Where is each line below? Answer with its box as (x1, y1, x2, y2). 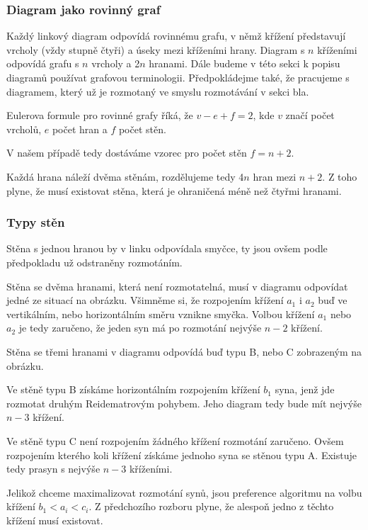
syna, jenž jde (275, 382, 335, 397)
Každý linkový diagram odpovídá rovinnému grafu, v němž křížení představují (6, 28, 346, 43)
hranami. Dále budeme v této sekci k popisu (149, 56, 340, 71)
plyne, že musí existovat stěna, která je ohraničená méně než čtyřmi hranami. (6, 183, 342, 198)
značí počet (285, 108, 335, 123)
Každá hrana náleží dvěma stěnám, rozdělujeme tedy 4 (6, 169, 244, 184)
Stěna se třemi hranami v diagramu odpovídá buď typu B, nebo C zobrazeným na (6, 344, 362, 359)
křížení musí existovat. (6, 512, 103, 527)
